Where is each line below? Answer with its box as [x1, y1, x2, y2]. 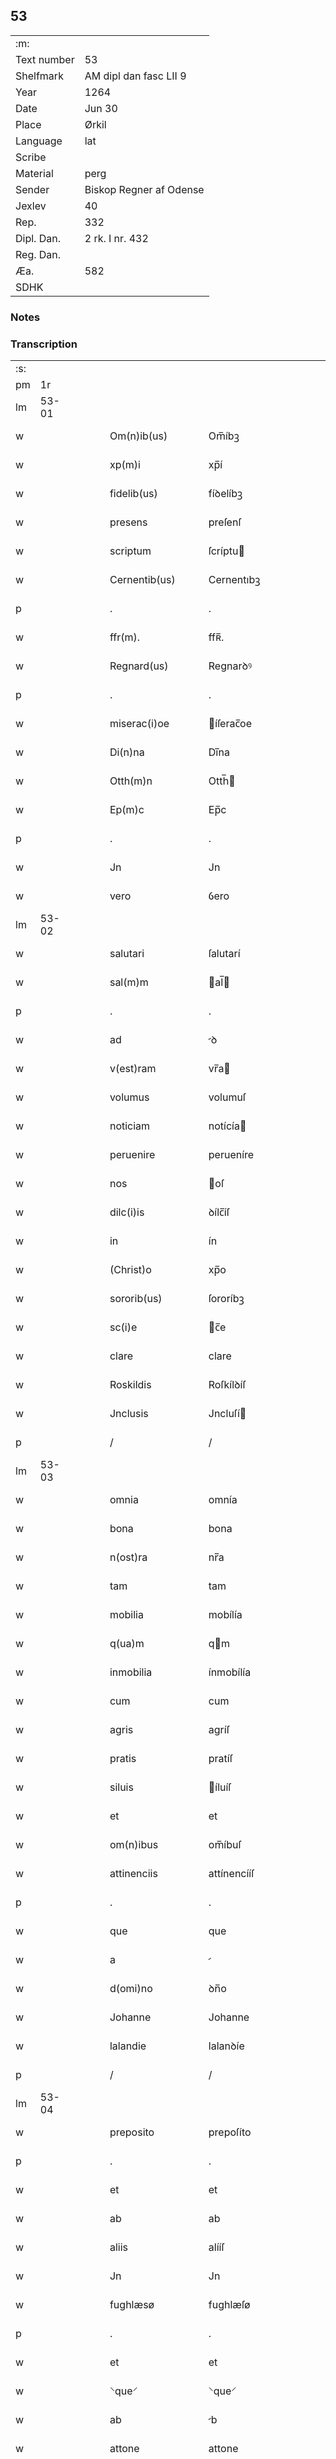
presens [109, 515, 148, 529]
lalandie [109, 2039, 147, 2053]
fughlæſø [208, 2298, 251, 2312]
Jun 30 [84, 101, 118, 115]
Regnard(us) [109, 659, 169, 673]
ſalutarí [208, 947, 241, 961]
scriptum [109, 544, 152, 558]
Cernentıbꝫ [208, 573, 261, 587]
